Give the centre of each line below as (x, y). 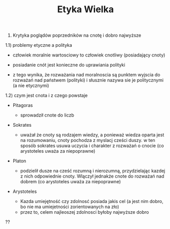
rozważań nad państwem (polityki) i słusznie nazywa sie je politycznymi (88, 80)
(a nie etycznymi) (31, 85)
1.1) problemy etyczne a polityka (39, 45)
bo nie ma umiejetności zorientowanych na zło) (70, 207)
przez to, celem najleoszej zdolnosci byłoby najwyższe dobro (84, 212)
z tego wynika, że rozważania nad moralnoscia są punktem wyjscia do (86, 75)
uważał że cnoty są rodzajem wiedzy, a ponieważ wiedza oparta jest (92, 135)
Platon (19, 161)
